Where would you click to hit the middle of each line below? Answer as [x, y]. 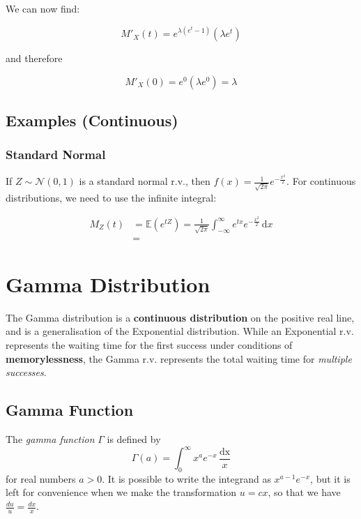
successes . [26, 372]
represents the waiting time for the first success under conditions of [149, 345]
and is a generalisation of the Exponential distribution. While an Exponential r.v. [180, 331]
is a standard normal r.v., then [145, 181]
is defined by [134, 438]
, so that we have [304, 492]
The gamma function [50, 438]
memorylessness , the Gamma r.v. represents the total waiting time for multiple [179, 358]
